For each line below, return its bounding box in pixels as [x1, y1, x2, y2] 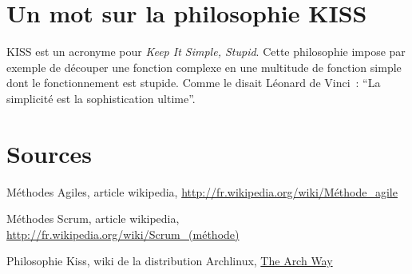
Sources [6, 137, 92, 169]
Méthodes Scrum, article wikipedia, [6, 210, 180, 227]
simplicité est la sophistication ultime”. [6, 89, 196, 106]
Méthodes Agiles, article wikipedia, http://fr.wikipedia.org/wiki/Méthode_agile [6, 183, 398, 200]
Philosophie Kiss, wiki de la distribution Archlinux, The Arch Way [6, 252, 333, 269]
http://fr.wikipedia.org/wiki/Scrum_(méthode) [6, 225, 240, 242]
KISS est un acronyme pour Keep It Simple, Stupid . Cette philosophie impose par [6, 43, 406, 60]
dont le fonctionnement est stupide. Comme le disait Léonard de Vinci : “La [6, 74, 381, 91]
